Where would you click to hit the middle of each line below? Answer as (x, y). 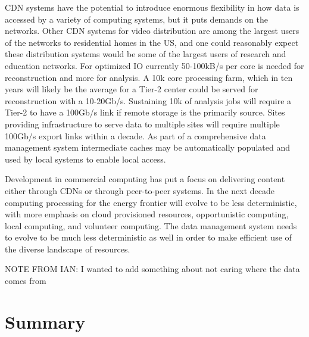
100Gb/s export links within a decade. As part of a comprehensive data (135, 135)
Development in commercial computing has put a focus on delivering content (145, 179)
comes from (26, 281)
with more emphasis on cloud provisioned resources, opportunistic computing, (147, 214)
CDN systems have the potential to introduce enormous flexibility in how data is (152, 7)
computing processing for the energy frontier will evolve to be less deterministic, (151, 202)
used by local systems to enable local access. (85, 159)
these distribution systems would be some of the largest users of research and (146, 54)
